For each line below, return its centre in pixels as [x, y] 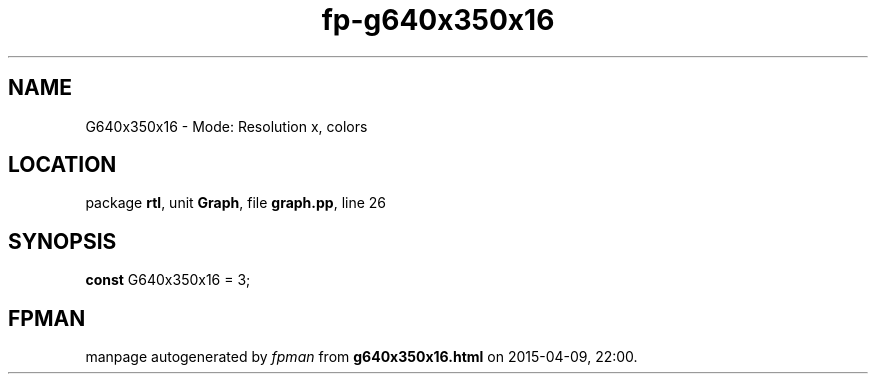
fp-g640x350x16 [438, 20]
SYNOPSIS [62, 241]
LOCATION [62, 165]
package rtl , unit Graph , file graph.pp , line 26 [236, 203]
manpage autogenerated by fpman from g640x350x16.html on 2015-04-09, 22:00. [361, 357]
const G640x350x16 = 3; [168, 280]
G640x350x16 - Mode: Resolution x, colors [226, 126]
